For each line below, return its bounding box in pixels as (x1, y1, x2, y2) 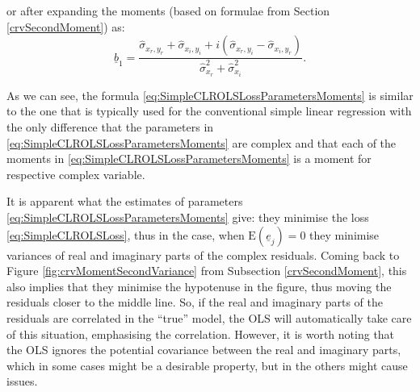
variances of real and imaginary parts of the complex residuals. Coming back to (6, 246, 400, 263)
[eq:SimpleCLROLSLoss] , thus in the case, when (6, 226, 245, 243)
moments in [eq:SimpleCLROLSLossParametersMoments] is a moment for (6, 150, 372, 167)
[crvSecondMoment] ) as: (6, 18, 125, 35)
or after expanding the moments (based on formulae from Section (6, 2, 330, 19)
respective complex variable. (6, 165, 145, 182)
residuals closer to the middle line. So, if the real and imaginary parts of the (6, 294, 384, 311)
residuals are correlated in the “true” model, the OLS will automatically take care (6, 310, 412, 326)
